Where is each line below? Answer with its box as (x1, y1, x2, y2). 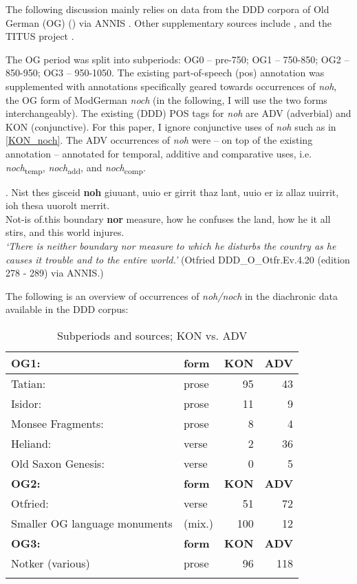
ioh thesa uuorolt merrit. (6, 198, 110, 213)
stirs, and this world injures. (6, 225, 125, 239)
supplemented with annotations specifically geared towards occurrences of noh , (6, 78, 337, 93)
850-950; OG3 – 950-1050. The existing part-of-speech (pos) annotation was (6, 65, 325, 80)
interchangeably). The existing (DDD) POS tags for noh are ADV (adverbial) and (6, 106, 351, 120)
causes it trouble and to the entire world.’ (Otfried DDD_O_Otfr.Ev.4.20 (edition (6, 252, 350, 266)
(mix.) (183, 515, 214, 531)
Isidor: (11, 396, 42, 411)
